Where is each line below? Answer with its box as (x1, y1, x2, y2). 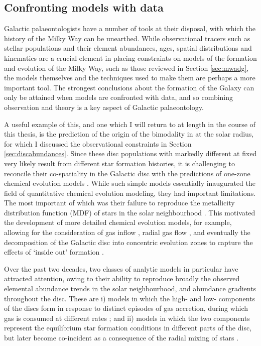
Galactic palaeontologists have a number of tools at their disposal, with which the (4, 23, 256, 34)
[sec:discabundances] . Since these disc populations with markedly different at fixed (4, 148, 257, 159)
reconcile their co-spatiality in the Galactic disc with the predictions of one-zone (4, 168, 250, 178)
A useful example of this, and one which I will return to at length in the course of (4, 119, 255, 129)
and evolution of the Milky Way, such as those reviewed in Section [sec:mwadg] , (4, 62, 249, 73)
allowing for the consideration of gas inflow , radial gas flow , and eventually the (4, 227, 250, 238)
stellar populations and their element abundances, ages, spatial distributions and (4, 43, 252, 53)
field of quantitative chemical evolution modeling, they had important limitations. (4, 187, 256, 198)
